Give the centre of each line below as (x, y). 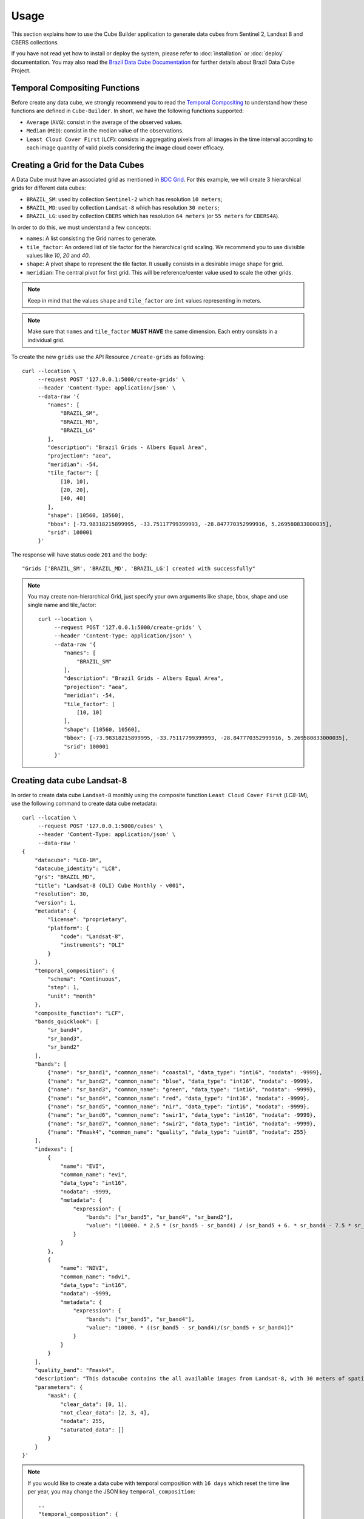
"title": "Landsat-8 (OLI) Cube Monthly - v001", (110, 885)
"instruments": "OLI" (92, 945)
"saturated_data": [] (92, 1430)
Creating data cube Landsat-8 (69, 780)
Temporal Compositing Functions (76, 88)
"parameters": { (59, 1387)
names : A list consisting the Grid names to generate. (92, 238)
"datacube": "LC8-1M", (68, 860)
